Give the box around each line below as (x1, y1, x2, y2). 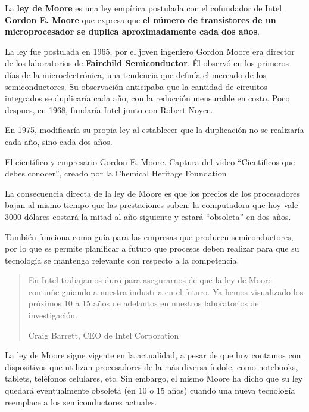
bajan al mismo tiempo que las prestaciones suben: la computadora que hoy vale (5, 199, 298, 211)
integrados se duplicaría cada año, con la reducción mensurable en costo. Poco (5, 92, 290, 104)
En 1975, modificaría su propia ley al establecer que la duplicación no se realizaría (5, 123, 304, 136)
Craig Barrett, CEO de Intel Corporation (28, 329, 179, 341)
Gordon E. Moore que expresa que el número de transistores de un (5, 13, 276, 26)
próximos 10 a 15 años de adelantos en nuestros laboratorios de (28, 297, 259, 309)
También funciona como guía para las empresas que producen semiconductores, (5, 230, 294, 243)
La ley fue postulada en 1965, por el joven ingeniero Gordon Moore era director (5, 45, 295, 57)
